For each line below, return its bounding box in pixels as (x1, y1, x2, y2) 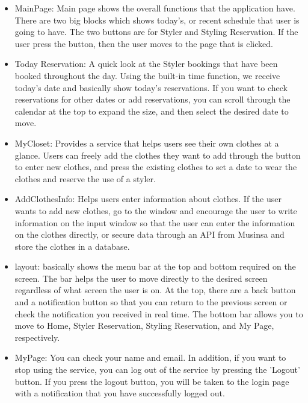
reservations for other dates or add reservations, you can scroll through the (14, 93, 291, 106)
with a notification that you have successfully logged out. (14, 387, 225, 399)
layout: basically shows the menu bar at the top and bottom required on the (14, 260, 296, 273)
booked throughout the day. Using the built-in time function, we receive (14, 69, 280, 81)
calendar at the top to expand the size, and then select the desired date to (14, 104, 289, 117)
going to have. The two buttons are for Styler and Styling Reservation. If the (14, 25, 298, 38)
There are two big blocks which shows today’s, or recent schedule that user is (14, 13, 300, 26)
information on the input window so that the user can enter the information (14, 216, 295, 229)
